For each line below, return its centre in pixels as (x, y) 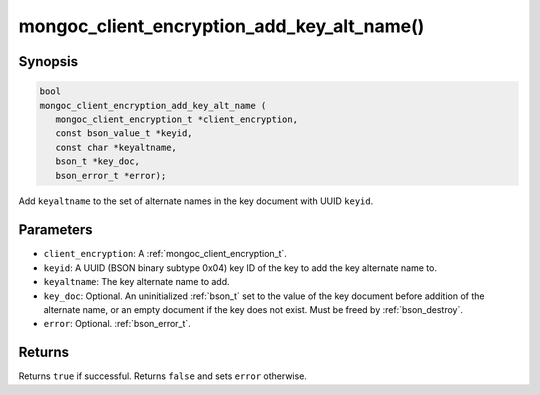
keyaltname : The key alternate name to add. (136, 282)
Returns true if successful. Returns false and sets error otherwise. (162, 376)
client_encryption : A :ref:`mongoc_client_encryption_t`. (165, 254)
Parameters (55, 230)
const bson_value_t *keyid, (124, 133)
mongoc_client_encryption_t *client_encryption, (177, 119)
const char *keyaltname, (116, 147)
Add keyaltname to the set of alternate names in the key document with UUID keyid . (196, 201)
